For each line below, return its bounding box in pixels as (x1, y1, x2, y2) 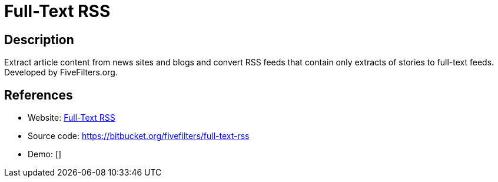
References (4, 87, 73, 102)
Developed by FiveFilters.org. (4, 67, 118, 78)
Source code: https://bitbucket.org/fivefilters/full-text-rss (28, 131, 250, 141)
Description (4, 32, 74, 47)
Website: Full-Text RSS (28, 112, 115, 123)
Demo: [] (28, 149, 62, 160)
